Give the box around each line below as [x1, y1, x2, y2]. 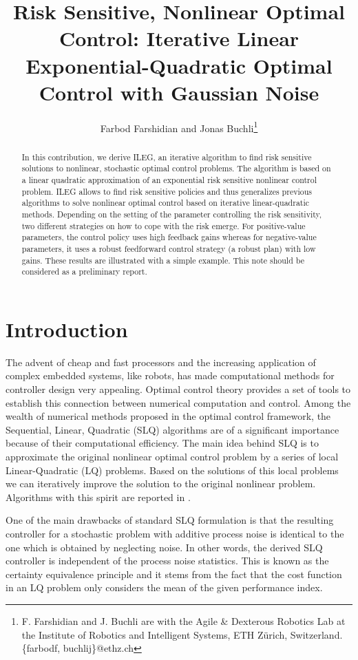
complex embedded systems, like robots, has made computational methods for [6, 368, 335, 383]
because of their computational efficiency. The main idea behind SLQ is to [6, 436, 319, 450]
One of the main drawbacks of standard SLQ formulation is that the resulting [6, 513, 334, 527]
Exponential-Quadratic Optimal [25, 51, 333, 79]
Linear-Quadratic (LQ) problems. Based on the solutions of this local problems [6, 462, 339, 477]
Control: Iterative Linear [59, 24, 299, 52]
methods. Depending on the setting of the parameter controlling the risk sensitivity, [21, 209, 322, 220]
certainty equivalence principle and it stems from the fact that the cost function [6, 566, 342, 581]
